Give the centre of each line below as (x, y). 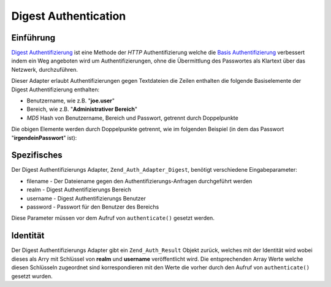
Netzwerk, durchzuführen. (44, 69)
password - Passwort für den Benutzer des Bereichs (93, 207)
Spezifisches (37, 155)
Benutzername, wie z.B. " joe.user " (71, 101)
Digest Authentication (69, 16)
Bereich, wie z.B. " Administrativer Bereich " (82, 109)
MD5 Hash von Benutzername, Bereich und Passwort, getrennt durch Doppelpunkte (132, 118)
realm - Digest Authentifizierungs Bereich (79, 189)
